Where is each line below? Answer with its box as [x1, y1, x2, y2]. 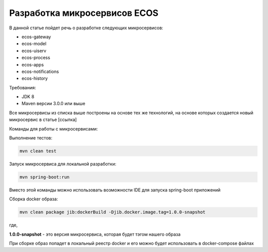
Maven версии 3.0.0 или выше [21, 101, 85, 107]
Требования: [9, 84, 36, 90]
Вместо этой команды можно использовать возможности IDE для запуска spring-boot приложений [9, 187, 221, 193]
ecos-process [21, 55, 51, 61]
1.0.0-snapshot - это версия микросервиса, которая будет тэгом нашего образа [9, 231, 181, 237]
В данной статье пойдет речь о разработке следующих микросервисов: [9, 25, 163, 31]
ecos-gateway [21, 34, 52, 40]
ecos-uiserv [21, 48, 47, 54]
